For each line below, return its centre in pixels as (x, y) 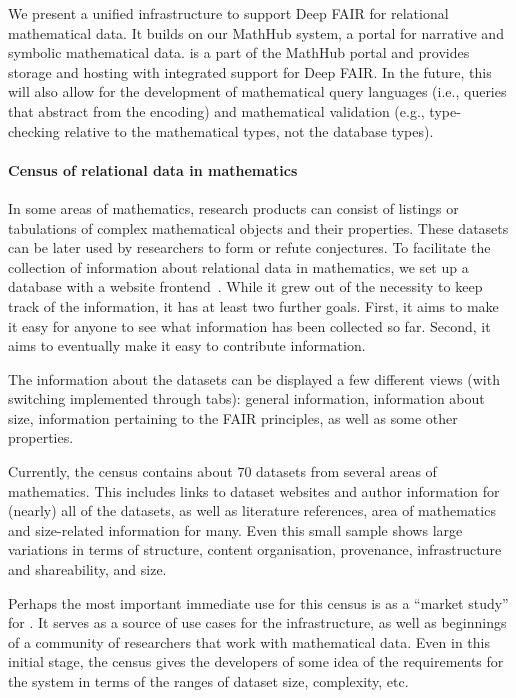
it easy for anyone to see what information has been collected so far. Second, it (249, 325)
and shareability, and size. (87, 569)
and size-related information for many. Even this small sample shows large (235, 529)
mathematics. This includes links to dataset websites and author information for (254, 490)
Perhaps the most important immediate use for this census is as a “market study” (258, 602)
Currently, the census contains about (120, 471)
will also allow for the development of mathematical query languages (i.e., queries (257, 91)
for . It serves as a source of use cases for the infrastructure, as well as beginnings (257, 622)
